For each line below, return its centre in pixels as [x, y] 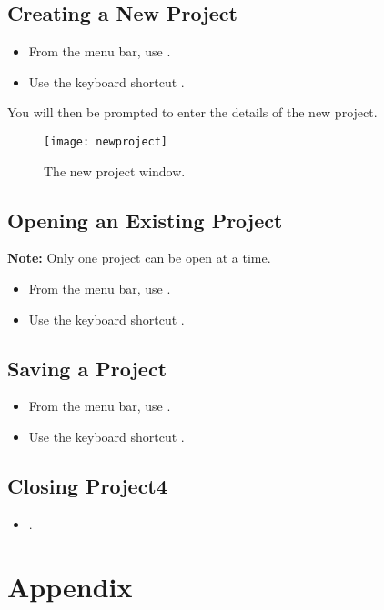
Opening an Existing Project [145, 220]
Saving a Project [87, 368]
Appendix [70, 586]
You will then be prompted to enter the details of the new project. [192, 112]
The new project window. [115, 170]
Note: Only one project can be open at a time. [139, 258]
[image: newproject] [106, 141]
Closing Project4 [87, 485]
